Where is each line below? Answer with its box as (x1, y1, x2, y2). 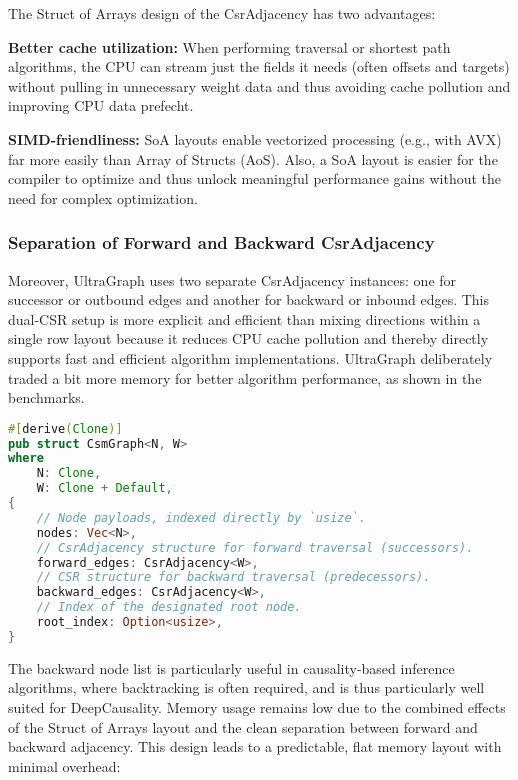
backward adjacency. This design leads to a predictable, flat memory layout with (8, 736, 502, 757)
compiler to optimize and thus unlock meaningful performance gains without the (8, 168, 502, 189)
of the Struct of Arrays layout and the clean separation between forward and (8, 716, 478, 737)
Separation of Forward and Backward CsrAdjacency (8, 230, 435, 255)
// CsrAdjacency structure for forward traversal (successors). (36, 540, 474, 555)
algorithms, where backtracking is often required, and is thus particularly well (8, 677, 485, 698)
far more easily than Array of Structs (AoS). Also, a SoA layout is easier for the (8, 148, 498, 169)
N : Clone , (36, 466, 102, 481)
